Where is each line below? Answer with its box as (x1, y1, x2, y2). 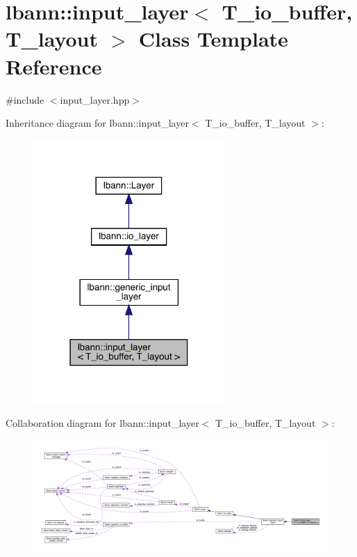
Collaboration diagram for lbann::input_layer (6, 415, 199, 430)
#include (6, 92, 44, 107)
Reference (6, 52, 102, 80)
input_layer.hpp (60, 92, 130, 107)
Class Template (138, 24, 288, 53)
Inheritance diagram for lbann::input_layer (6, 116, 189, 130)
